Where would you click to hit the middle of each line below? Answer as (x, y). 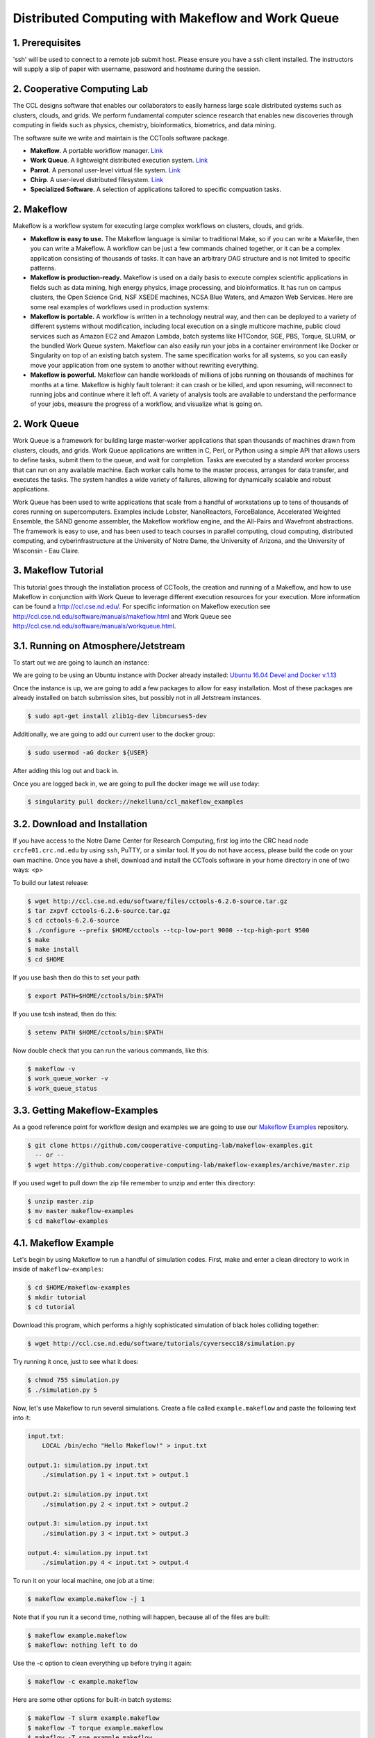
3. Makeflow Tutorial (58, 570)
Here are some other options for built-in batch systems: (92, 1700)
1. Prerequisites (47, 43)
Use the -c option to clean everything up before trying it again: (102, 1663)
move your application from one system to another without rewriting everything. (144, 365)
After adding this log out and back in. (66, 771)
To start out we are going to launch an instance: (81, 663)
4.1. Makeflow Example (64, 1243)
